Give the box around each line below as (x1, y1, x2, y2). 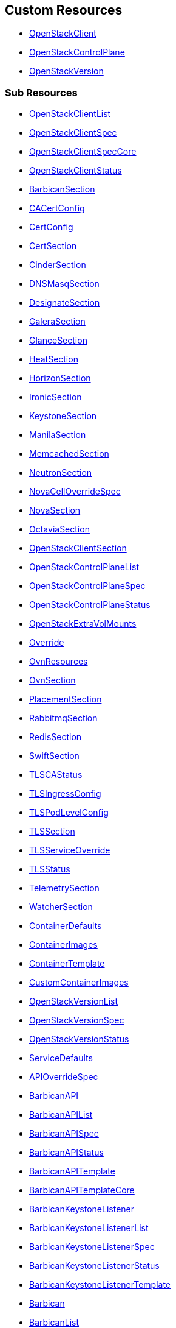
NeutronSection (29, 467, 92, 478)
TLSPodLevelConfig (29, 807, 109, 818)
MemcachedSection (29, 448, 109, 459)
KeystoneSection (29, 411, 97, 422)
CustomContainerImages (29, 977, 129, 988)
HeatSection (29, 354, 78, 365)
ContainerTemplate (29, 958, 105, 969)
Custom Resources (5, 2, 123, 18)
